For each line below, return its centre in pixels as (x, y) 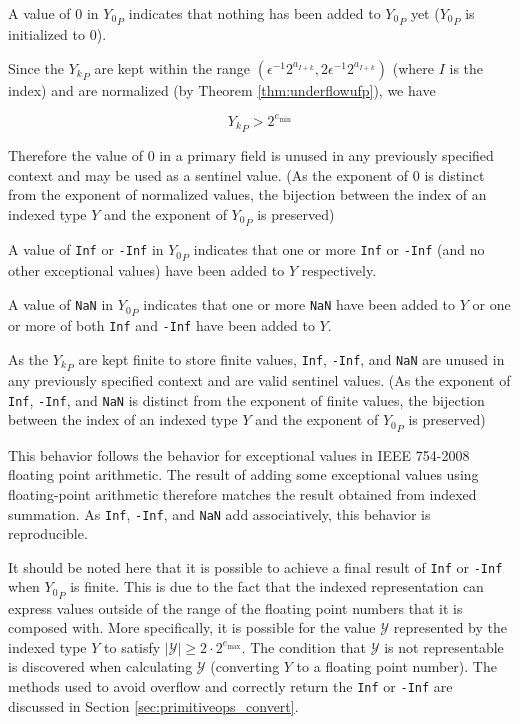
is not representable (444, 646)
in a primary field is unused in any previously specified (326, 155)
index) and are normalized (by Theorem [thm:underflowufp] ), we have (222, 89)
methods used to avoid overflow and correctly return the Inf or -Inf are (230, 686)
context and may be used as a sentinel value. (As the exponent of (208, 174)
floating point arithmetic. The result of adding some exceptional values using (243, 474)
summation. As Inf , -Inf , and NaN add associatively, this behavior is (219, 513)
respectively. (339, 270)
